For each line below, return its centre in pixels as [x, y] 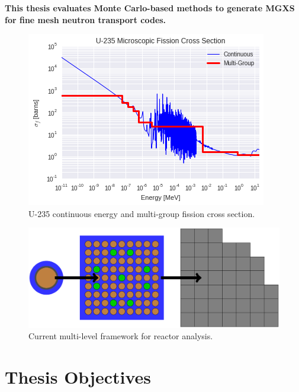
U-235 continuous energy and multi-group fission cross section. [142, 213]
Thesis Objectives [78, 377]
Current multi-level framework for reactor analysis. [121, 336]
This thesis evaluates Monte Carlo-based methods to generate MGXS [150, 8]
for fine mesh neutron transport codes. [86, 19]
